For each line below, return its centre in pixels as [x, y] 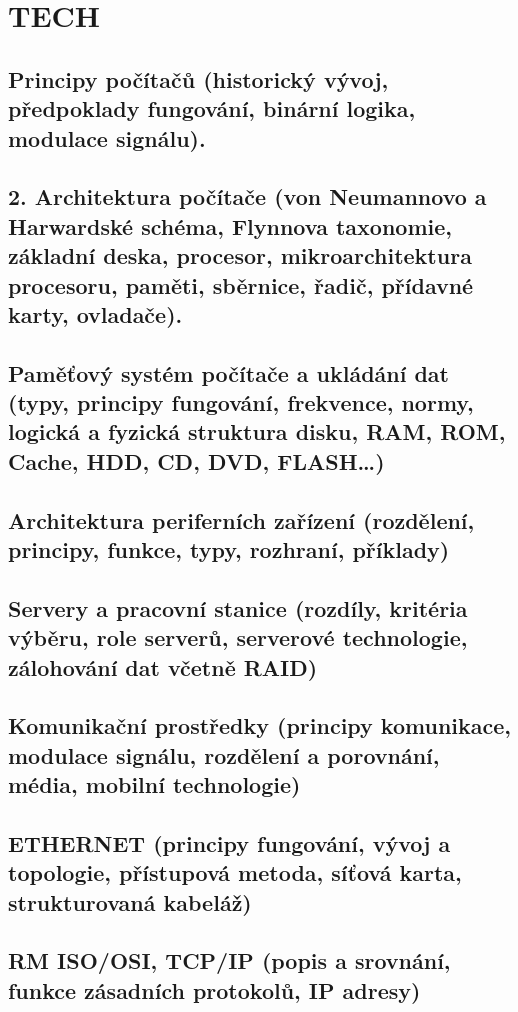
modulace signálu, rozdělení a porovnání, [224, 754]
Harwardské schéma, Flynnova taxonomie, [230, 225]
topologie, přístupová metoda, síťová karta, [235, 872]
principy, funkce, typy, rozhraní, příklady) [229, 549]
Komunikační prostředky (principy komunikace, [259, 725]
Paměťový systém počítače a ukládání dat [228, 372]
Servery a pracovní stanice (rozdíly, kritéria [238, 607]
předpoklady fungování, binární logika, [212, 108]
